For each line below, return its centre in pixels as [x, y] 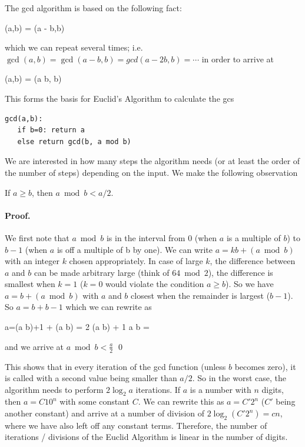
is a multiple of [253, 237]
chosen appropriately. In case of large [136, 261]
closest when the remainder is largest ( [200, 295]
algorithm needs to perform [54, 389]
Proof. [18, 215]
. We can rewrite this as [181, 401]
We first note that [37, 237]
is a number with [221, 389]
